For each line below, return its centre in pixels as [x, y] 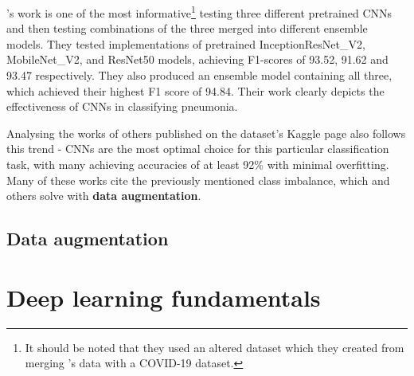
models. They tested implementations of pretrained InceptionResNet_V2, [186, 43]
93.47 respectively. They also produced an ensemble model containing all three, [199, 75]
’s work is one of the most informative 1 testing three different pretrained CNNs [199, 12]
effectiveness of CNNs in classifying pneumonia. [122, 106]
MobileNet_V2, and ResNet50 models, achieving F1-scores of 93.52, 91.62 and [197, 59]
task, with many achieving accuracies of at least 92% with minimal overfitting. [198, 164]
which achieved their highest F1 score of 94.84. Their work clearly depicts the [195, 90]
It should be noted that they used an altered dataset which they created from [215, 347]
